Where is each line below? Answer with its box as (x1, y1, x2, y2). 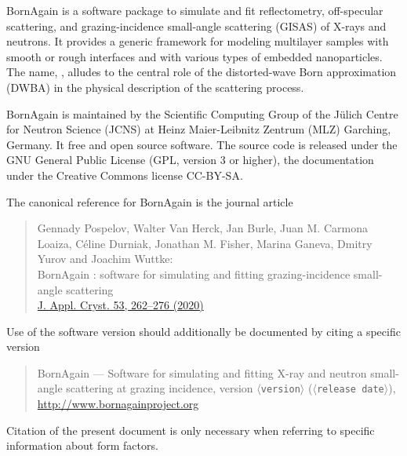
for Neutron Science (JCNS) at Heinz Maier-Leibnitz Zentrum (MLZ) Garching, (6, 121, 391, 137)
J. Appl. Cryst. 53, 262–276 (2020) (37, 297, 204, 313)
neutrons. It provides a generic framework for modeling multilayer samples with (6, 33, 389, 49)
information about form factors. (6, 437, 158, 454)
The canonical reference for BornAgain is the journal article (6, 193, 293, 210)
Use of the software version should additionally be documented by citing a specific (6, 323, 401, 339)
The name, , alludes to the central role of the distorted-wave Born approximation (6, 64, 397, 80)
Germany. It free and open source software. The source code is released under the (6, 136, 398, 152)
